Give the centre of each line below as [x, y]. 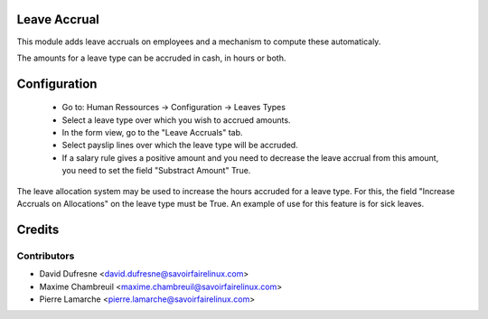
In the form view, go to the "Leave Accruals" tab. [152, 133]
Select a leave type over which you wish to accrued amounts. [176, 120]
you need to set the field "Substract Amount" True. [156, 171]
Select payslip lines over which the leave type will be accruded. [180, 145]
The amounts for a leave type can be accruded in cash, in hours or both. [151, 58]
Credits [38, 229]
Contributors [46, 256]
